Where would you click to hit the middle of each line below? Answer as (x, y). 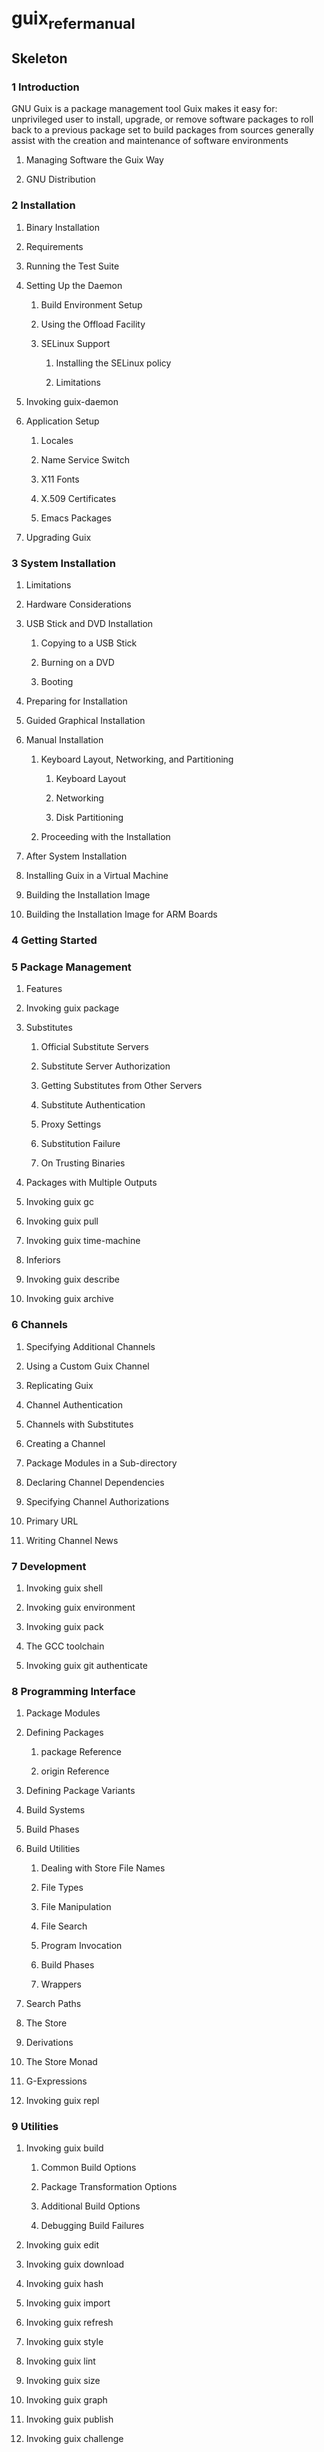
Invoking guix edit (62, 2245)
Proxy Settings (71, 1124)
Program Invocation (81, 1946)
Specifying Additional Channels (90, 1346)
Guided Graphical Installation (85, 721)
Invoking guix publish (69, 2419)
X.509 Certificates (78, 498)
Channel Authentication (74, 1404)
